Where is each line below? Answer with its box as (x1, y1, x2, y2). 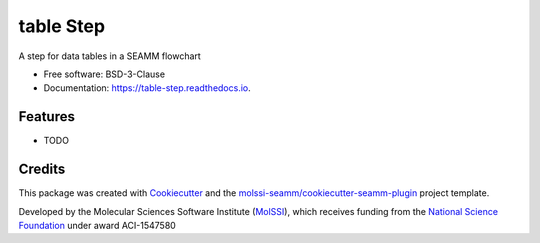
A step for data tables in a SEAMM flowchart (18, 50, 202, 62)
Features (18, 108, 75, 125)
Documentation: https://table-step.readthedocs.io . (43, 82, 252, 94)
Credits (18, 161, 66, 178)
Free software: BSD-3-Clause (43, 68, 165, 80)
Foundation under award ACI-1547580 (18, 219, 177, 231)
